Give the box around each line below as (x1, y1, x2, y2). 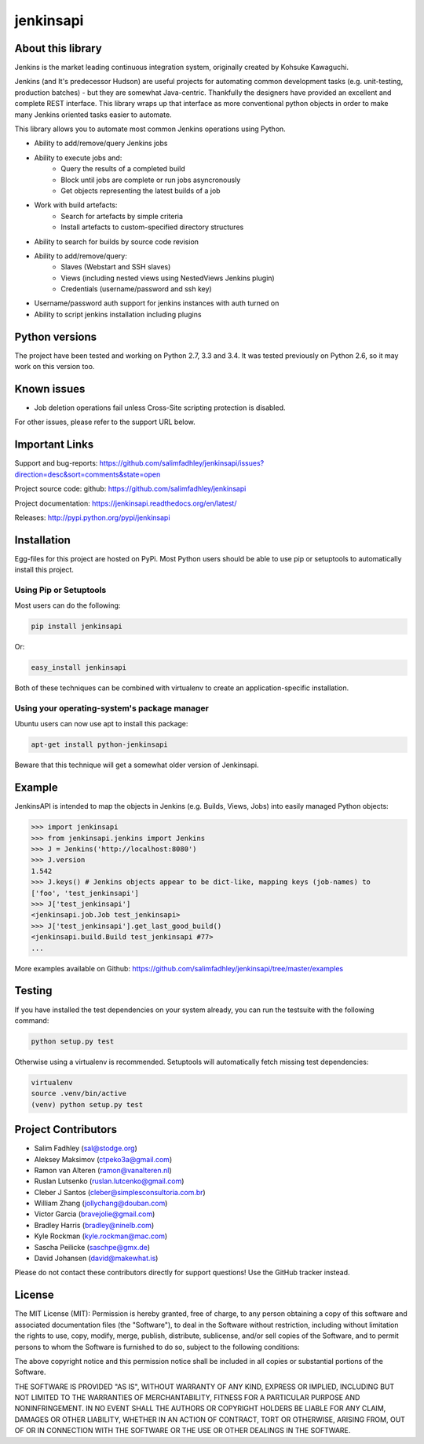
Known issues (14, 382, 86, 396)
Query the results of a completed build (60, 164, 186, 174)
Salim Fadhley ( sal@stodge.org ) (34, 1143, 137, 1153)
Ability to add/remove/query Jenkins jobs (34, 138, 168, 148)
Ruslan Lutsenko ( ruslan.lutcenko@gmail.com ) (34, 1176, 185, 1186)
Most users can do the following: (14, 601, 121, 610)
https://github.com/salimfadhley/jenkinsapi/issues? (99, 459, 265, 468)
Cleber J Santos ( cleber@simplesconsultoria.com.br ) (34, 1187, 206, 1197)
